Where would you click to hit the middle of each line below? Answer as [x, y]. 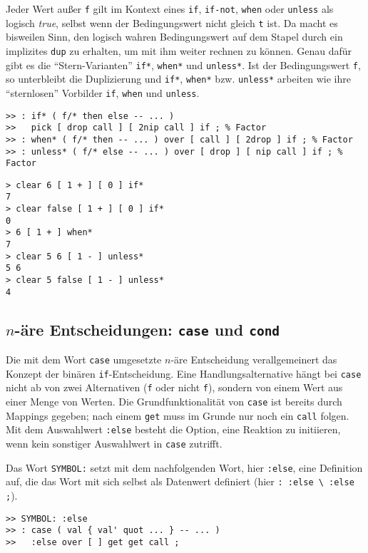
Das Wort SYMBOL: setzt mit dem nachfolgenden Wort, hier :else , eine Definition [184, 467]
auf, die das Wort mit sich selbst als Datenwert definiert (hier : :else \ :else [180, 481]
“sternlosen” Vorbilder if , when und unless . [103, 92]
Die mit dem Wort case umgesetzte [84, 360]
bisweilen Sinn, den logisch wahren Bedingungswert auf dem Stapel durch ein [174, 37]
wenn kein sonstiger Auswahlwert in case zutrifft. [114, 444]
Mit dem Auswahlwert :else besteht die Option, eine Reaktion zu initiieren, [173, 429]
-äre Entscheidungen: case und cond [147, 329]
